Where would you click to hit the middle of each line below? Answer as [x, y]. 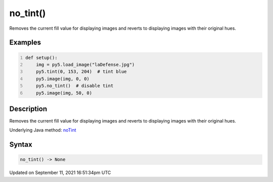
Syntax [21, 144]
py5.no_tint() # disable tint [75, 86]
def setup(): [41, 57]
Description [28, 109]
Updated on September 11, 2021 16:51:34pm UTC [60, 173]
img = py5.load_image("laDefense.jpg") [85, 65]
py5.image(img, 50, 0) [64, 93]
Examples [25, 43]
